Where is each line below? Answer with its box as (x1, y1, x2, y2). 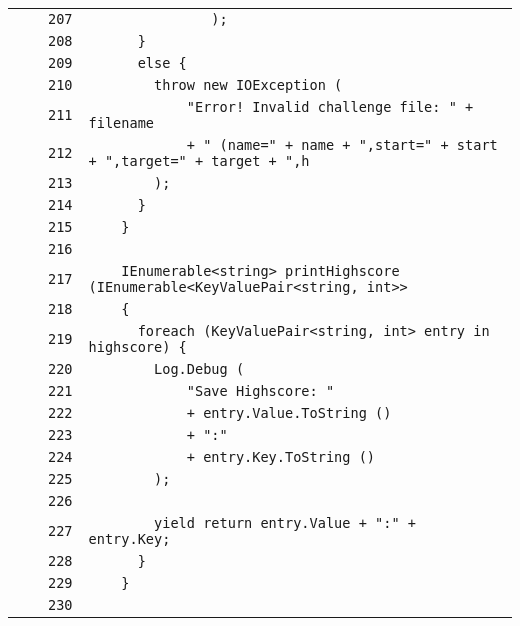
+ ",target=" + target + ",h (88, 153, 310, 169)
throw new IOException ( (154, 77, 343, 93)
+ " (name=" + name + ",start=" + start (186, 137, 498, 153)
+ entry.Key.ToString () (186, 449, 376, 465)
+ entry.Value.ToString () (186, 405, 392, 421)
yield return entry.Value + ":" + (154, 515, 416, 531)
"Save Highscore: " (186, 383, 335, 399)
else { (137, 55, 187, 71)
